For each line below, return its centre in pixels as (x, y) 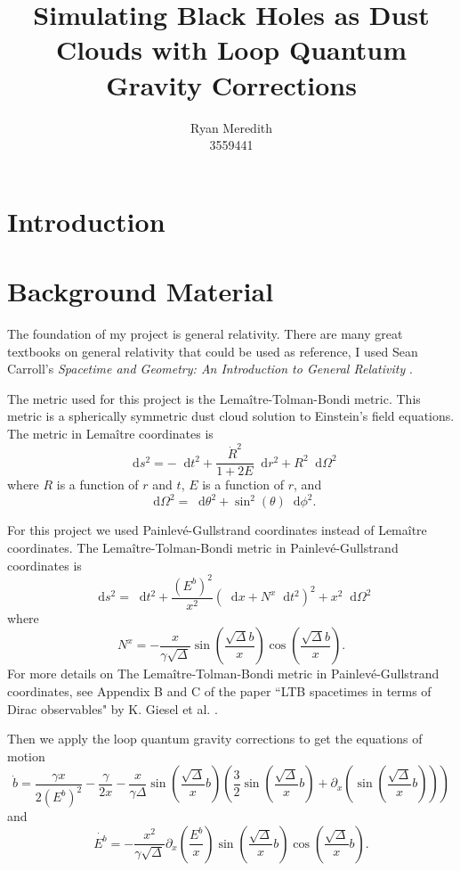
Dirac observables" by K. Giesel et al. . (113, 708)
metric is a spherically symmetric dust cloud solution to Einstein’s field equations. (231, 416)
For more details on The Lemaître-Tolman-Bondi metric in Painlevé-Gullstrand (223, 674)
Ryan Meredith (231, 127)
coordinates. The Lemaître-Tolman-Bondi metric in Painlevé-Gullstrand (203, 548)
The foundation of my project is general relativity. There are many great (205, 333)
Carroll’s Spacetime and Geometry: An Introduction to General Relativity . (210, 369)
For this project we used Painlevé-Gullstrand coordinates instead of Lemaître (217, 530)
